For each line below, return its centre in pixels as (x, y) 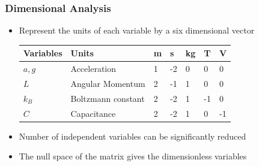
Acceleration (93, 69)
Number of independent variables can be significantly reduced (133, 136)
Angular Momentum (108, 83)
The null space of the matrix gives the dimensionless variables (133, 156)
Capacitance (93, 113)
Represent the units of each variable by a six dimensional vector (137, 30)
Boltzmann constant (108, 98)
